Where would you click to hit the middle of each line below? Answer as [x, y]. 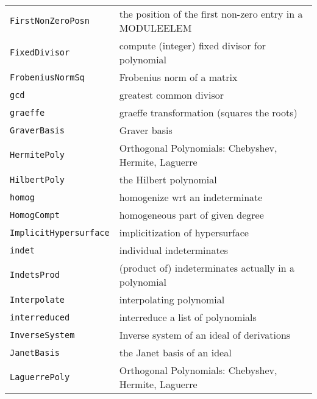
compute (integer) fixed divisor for [192, 45]
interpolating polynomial [172, 299]
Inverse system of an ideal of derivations [205, 335]
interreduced [40, 317]
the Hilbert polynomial [168, 179]
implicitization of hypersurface [184, 232]
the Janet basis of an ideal [175, 352]
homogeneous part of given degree [191, 215]
